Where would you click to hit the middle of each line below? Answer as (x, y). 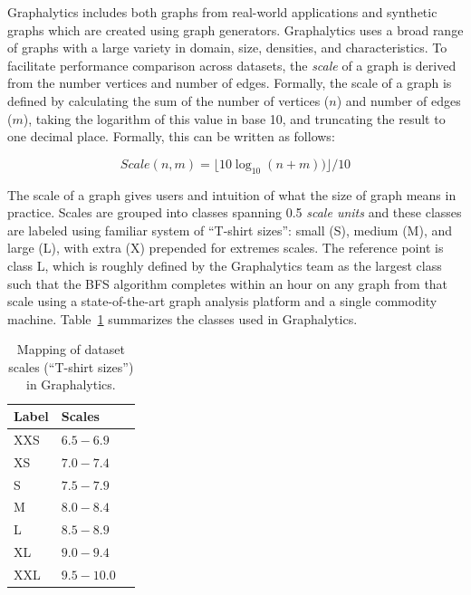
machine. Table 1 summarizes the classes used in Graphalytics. (183, 318)
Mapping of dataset (71, 349)
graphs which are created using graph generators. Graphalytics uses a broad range (235, 29)
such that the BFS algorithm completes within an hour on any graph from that (228, 283)
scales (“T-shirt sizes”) (71, 366)
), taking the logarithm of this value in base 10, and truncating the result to (234, 118)
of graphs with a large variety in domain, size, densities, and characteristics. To (227, 48)
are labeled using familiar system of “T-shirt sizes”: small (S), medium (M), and (230, 230)
